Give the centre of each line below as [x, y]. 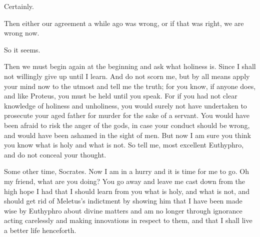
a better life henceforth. [40, 230]
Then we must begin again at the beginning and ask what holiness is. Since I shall [130, 66]
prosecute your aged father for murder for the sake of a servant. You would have [127, 115]
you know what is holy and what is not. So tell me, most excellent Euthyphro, [124, 145]
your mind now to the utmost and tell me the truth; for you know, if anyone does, [130, 86]
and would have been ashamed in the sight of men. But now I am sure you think [127, 135]
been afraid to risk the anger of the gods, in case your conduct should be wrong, [127, 125]
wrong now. [22, 33]
